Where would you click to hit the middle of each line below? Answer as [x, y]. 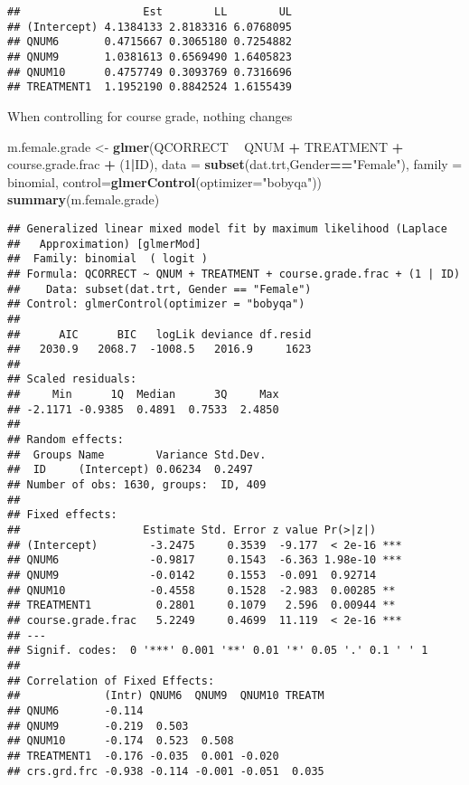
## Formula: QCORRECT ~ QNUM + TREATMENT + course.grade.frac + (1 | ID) [234, 274]
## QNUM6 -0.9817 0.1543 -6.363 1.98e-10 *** [205, 560]
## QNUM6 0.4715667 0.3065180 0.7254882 [150, 42]
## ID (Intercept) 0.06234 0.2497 [131, 470]
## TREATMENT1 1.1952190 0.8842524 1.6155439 [150, 87]
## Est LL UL [150, 12]
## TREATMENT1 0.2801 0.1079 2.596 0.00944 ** [202, 605]
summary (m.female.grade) [84, 199]
